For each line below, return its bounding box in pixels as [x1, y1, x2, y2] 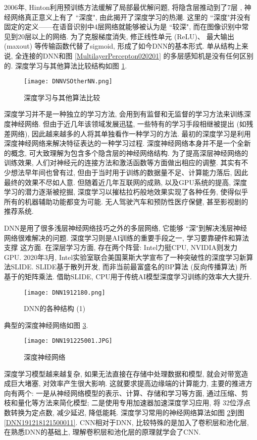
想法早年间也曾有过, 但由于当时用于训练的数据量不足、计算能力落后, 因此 [10, 167, 249, 177]
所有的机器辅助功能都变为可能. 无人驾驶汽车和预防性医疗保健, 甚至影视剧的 [4, 196, 249, 206]
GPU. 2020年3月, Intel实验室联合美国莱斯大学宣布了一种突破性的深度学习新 [4, 251, 247, 262]
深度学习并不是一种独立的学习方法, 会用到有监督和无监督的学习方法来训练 [4, 109, 244, 119]
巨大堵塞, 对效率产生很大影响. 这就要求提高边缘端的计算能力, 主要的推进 [10, 378, 246, 388]
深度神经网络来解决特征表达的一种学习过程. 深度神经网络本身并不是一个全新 [4, 138, 251, 148]
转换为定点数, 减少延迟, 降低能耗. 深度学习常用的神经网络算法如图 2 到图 [10, 407, 245, 417]
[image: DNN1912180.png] [24, 289, 105, 296]
